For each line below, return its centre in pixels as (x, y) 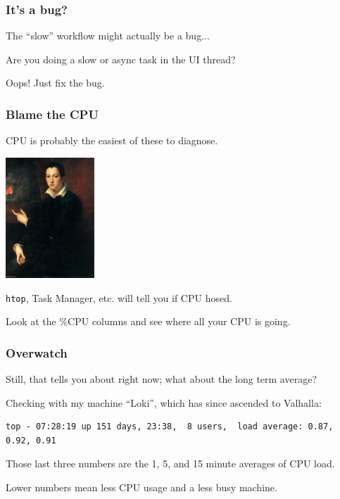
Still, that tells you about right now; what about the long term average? (161, 378)
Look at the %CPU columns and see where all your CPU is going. (148, 321)
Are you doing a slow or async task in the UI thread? (121, 59)
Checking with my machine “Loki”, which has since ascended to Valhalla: (164, 402)
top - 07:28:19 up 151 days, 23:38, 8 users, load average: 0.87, (170, 427)
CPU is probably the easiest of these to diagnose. (112, 140)
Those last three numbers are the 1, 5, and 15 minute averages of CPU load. (170, 463)
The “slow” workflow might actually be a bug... (108, 36)
